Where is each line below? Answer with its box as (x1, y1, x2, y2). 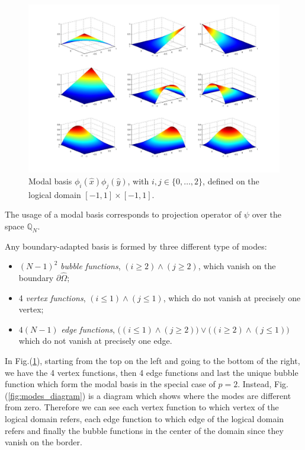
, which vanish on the (198, 260, 276, 272)
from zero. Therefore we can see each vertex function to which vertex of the (5, 401, 279, 413)
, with (127, 174, 149, 187)
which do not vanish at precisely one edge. (18, 334, 172, 347)
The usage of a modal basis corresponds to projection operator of (5, 208, 242, 221)
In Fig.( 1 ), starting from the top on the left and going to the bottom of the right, (5, 354, 300, 366)
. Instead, (237, 378, 272, 390)
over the (252, 208, 282, 221)
